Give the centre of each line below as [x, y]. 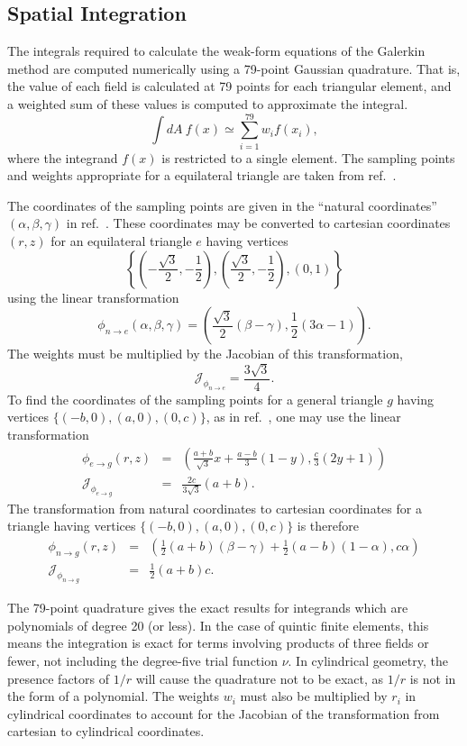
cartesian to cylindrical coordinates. [106, 731]
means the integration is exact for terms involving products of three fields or [218, 643]
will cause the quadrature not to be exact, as [260, 678]
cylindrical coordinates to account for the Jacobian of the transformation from [224, 713]
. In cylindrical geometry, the [368, 660]
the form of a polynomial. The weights [114, 696]
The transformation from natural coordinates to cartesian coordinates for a [215, 508]
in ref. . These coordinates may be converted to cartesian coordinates [258, 223]
